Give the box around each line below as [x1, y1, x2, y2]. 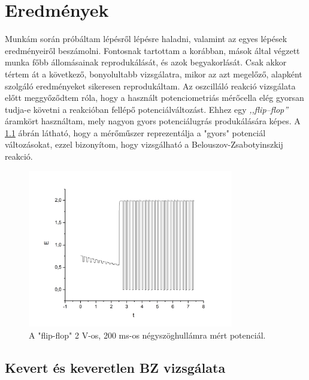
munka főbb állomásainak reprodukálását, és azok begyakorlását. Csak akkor [5, 56, 287, 68]
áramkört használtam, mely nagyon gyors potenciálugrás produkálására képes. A [5, 115, 301, 127]
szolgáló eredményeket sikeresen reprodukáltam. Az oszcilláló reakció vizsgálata [5, 79, 296, 92]
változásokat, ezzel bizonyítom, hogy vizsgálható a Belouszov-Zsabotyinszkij [5, 138, 283, 151]
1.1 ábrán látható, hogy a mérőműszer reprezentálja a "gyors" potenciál [5, 126, 266, 139]
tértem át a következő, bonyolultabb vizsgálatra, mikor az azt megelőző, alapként [5, 67, 302, 80]
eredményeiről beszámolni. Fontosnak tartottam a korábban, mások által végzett [5, 44, 300, 56]
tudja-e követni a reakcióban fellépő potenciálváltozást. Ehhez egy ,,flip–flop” [5, 103, 289, 115]
